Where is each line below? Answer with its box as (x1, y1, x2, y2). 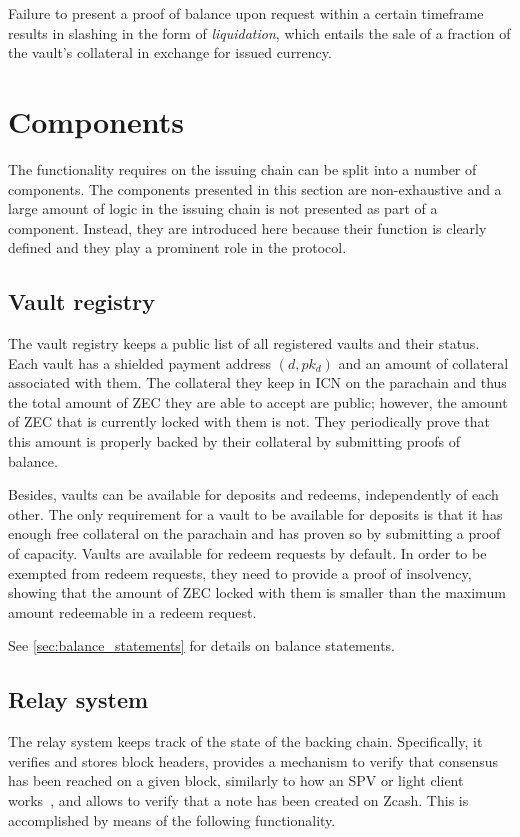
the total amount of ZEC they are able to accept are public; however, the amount (8, 391, 508, 412)
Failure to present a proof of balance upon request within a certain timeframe (8, 3, 484, 23)
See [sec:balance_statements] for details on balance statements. (8, 635, 396, 656)
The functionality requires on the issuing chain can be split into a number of (8, 158, 477, 179)
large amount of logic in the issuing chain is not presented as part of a (8, 198, 438, 219)
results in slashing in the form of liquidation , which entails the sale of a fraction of (8, 22, 511, 43)
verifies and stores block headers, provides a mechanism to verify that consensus (8, 750, 499, 771)
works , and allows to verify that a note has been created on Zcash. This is (8, 789, 469, 810)
